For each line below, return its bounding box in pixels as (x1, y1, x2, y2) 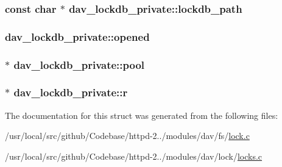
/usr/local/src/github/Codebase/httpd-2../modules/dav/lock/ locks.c (5, 149, 263, 162)
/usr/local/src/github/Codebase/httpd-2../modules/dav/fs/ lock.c (5, 129, 250, 142)
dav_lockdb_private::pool (13, 57, 145, 72)
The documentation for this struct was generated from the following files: (5, 108, 278, 121)
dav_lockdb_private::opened (5, 29, 150, 44)
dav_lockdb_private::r (13, 85, 128, 100)
